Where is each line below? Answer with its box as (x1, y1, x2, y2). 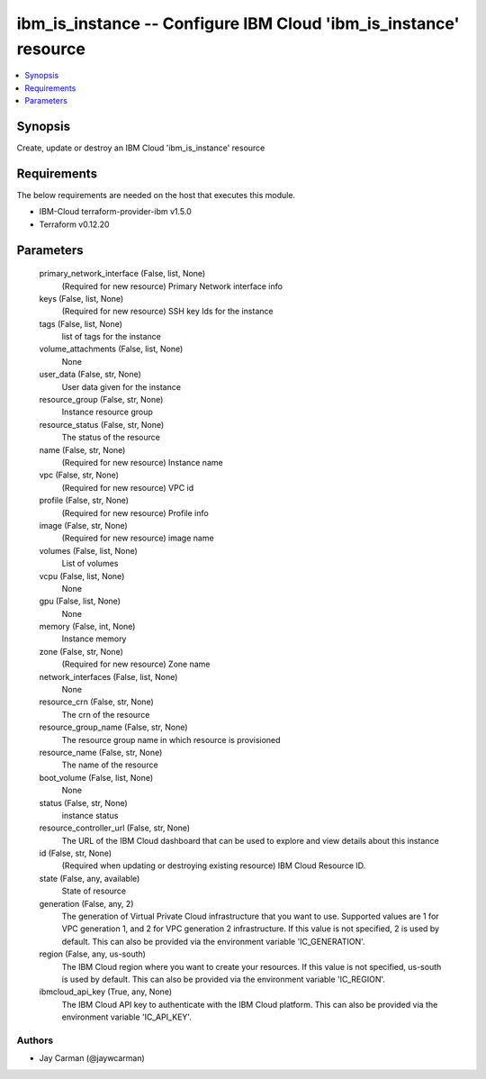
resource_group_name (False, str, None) (39, 721, 188, 733)
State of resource (61, 885, 127, 896)
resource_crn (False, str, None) (39, 696, 155, 707)
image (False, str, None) (39, 520, 128, 530)
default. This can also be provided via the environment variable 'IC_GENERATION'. (61, 936, 365, 947)
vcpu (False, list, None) (39, 570, 125, 581)
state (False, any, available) (39, 873, 140, 884)
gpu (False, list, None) (39, 595, 121, 607)
